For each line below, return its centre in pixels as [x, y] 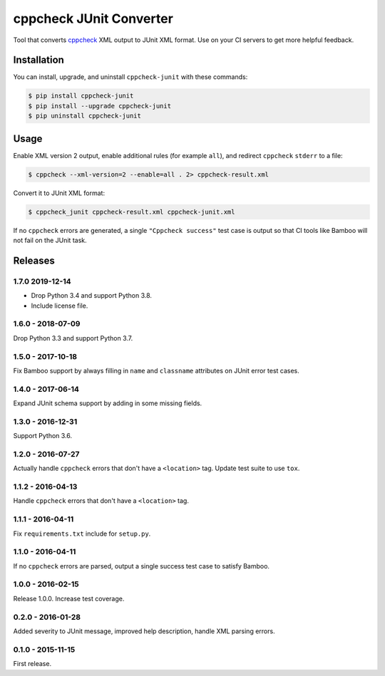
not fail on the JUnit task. [50, 240]
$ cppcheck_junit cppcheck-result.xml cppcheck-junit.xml [132, 212]
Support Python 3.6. [43, 436]
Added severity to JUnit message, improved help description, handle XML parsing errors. [144, 631]
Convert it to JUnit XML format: [59, 193]
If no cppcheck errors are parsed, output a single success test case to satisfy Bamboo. [142, 566]
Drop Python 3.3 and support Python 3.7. [73, 338]
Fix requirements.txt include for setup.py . [82, 534]
